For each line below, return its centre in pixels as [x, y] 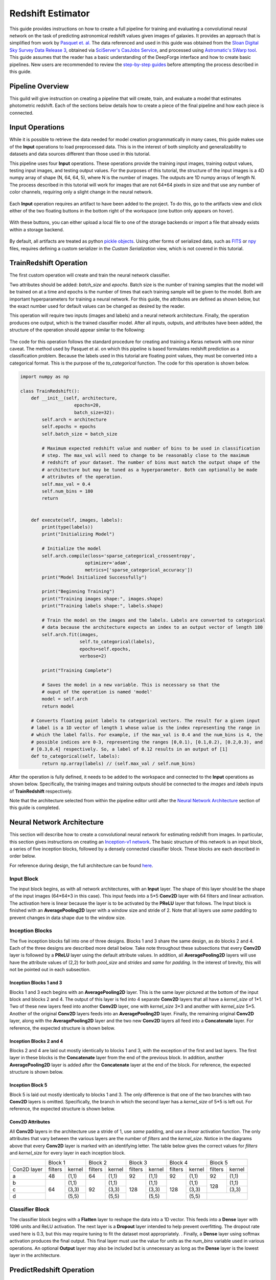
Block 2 [98, 1163]
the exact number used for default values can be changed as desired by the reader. [97, 306]
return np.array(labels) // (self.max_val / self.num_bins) [119, 763]
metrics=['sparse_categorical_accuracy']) [139, 570]
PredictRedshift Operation [52, 1270]
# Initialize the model [72, 549]
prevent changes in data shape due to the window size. [68, 918]
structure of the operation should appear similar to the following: [77, 330]
